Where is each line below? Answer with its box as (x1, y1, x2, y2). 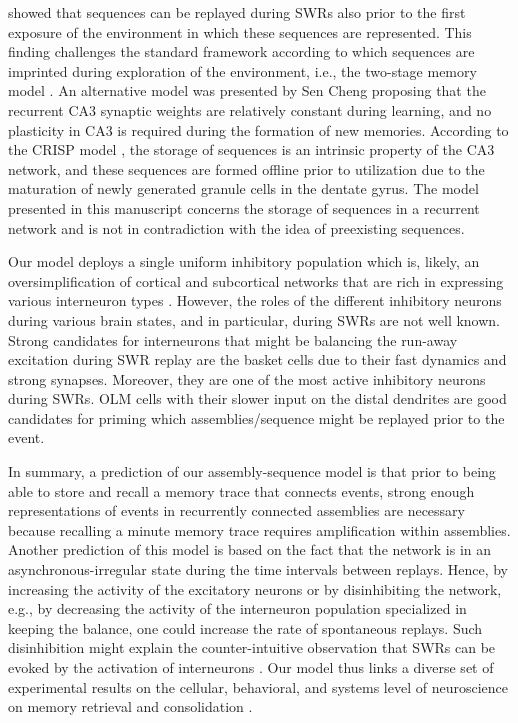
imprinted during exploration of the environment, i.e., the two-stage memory (8, 60, 477, 81)
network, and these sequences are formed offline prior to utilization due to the (8, 158, 485, 179)
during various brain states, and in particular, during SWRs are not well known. (8, 309, 501, 330)
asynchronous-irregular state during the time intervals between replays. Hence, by (8, 559, 508, 580)
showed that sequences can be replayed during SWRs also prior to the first (8, 2, 466, 22)
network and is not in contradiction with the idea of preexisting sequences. (8, 217, 465, 238)
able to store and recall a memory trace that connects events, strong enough (8, 480, 475, 501)
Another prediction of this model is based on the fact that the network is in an (8, 539, 492, 560)
